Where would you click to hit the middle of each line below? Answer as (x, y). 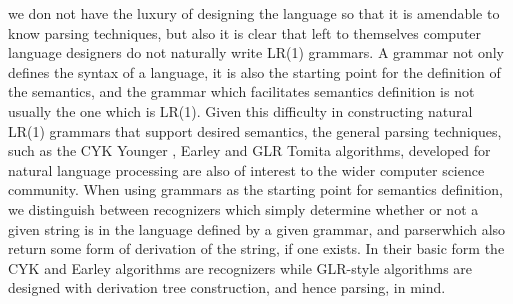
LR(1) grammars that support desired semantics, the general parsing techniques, (255, 130)
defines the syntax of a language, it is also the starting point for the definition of (254, 71)
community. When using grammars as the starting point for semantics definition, (255, 189)
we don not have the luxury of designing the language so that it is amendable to (254, 13)
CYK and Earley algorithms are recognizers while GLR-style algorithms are (240, 267)
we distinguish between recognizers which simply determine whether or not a (243, 208)
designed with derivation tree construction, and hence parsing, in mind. (227, 287)
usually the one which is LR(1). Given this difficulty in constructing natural (240, 110)
